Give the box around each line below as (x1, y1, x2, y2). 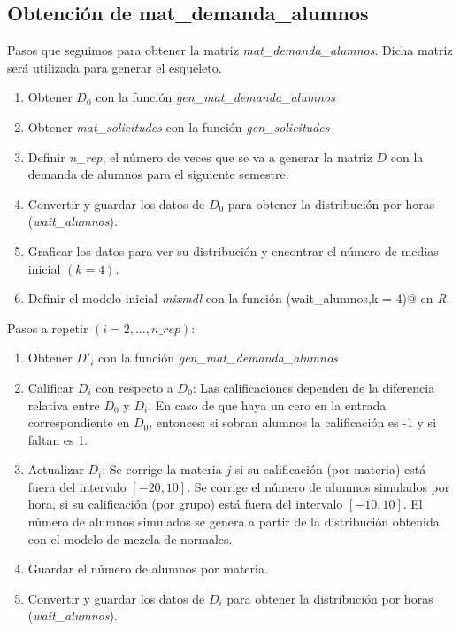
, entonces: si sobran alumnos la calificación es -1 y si (149, 413, 437, 432)
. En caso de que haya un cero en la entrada (148, 395, 387, 414)
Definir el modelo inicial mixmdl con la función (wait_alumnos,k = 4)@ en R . (27, 289, 450, 308)
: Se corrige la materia (102, 460, 222, 479)
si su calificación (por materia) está (234, 460, 426, 479)
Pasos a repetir (7, 318, 88, 337)
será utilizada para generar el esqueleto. (7, 58, 222, 76)
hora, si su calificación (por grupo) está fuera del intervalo (27, 495, 343, 513)
